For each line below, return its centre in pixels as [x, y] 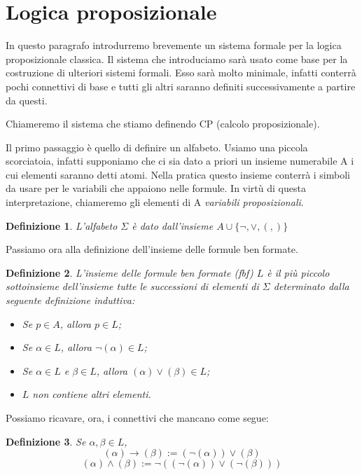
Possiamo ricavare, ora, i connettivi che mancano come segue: [137, 418]
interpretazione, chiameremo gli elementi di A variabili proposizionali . [155, 202]
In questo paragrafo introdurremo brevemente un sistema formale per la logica [174, 45]
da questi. [27, 100]
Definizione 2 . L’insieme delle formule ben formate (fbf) [130, 272]
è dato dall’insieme [173, 225]
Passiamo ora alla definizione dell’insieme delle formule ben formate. [152, 249]
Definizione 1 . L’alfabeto [62, 225]
